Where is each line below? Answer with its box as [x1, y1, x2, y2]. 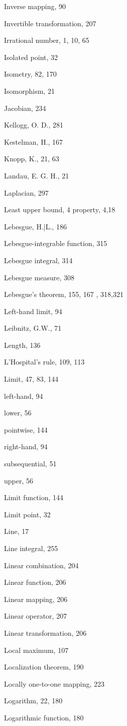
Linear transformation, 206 [4, 627, 87, 638]
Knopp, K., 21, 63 [4, 153, 59, 164]
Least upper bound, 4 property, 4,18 [4, 204, 115, 215]
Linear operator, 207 [4, 611, 67, 621]
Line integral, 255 [4, 543, 58, 553]
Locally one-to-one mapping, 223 [4, 678, 105, 689]
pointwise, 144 [4, 424, 48, 435]
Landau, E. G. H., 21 [4, 170, 69, 180]
